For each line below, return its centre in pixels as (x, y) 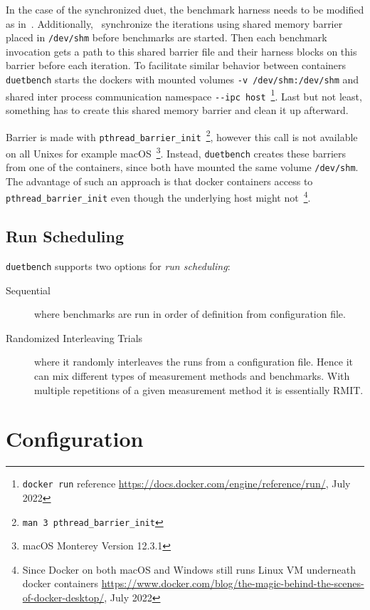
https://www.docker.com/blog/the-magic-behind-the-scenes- (233, 583)
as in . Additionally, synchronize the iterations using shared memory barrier (174, 23)
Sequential (28, 290)
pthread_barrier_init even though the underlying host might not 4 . (158, 197)
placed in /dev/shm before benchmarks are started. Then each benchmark (166, 37)
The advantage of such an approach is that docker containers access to (159, 181)
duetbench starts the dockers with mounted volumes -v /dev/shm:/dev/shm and (183, 79)
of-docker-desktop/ (63, 598)
